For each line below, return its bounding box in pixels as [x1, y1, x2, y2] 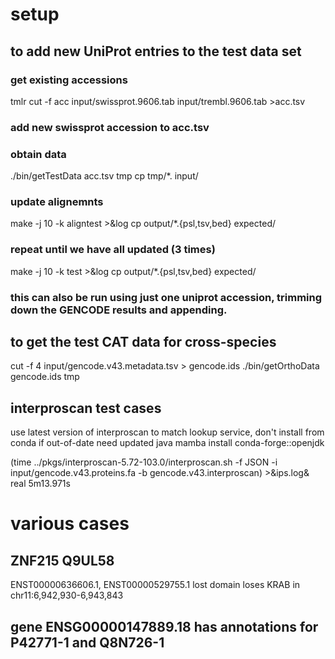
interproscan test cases [10, 399, 162, 417]
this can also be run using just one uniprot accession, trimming [10, 290, 323, 304]
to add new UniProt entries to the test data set [10, 43, 302, 60]
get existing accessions [10, 73, 128, 87]
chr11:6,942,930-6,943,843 [10, 589, 124, 602]
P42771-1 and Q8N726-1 [10, 634, 165, 651]
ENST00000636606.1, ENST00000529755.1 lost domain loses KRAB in [10, 579, 301, 591]
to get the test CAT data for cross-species [10, 334, 277, 350]
